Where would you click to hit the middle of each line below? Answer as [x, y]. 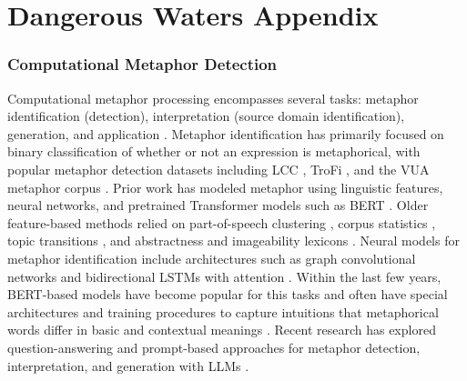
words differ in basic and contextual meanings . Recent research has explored [222, 330]
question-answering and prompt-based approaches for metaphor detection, [214, 347]
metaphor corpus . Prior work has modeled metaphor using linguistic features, [225, 187]
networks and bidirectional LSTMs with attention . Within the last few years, [224, 276]
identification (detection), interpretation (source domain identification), [206, 116]
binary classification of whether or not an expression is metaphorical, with [214, 151]
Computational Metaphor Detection [142, 64]
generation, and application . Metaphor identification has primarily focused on [226, 133]
